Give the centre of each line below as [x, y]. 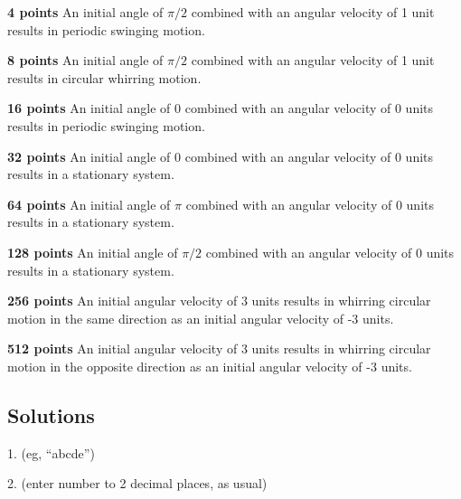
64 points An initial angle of [89, 204]
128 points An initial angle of [93, 252]
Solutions [51, 414]
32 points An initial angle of [89, 156]
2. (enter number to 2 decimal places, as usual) [137, 483]
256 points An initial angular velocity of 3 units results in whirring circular [219, 301]
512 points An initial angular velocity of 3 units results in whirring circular [219, 348]
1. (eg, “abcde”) [51, 452]
